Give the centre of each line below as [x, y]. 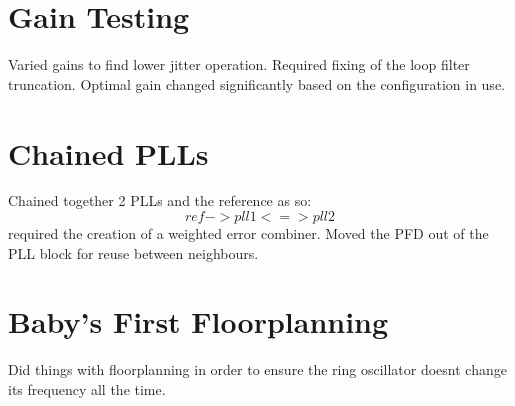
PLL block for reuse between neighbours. [133, 252]
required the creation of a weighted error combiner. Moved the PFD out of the [248, 233]
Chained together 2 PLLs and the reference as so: [160, 200]
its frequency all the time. [87, 388]
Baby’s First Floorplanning [198, 321]
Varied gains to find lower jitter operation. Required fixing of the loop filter [239, 64]
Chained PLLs [108, 152]
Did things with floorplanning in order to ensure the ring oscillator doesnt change [257, 369]
